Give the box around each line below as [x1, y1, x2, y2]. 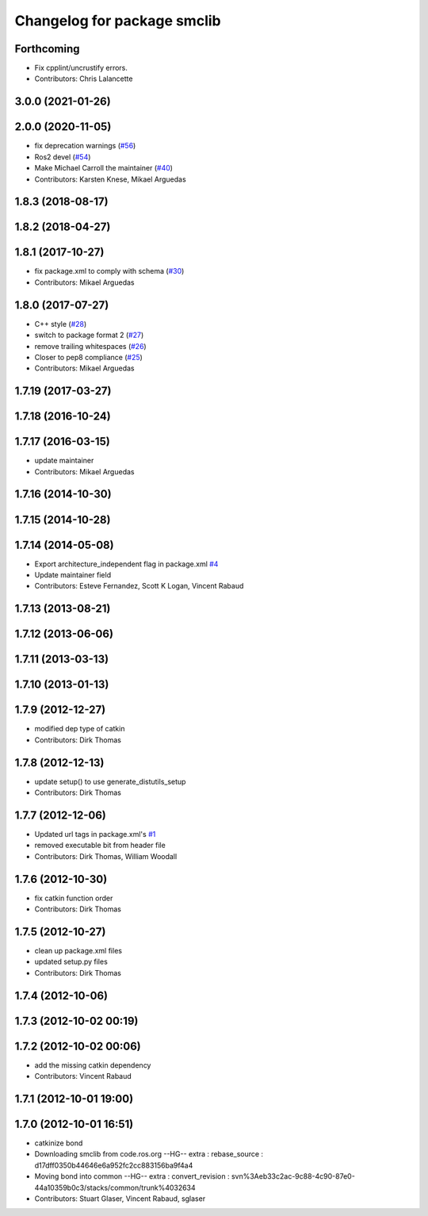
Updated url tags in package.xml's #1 [34, 829, 156, 838]
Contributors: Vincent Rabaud [34, 1072, 132, 1081]
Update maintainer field [34, 570, 111, 579]
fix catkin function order [34, 893, 113, 903]
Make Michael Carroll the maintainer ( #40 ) [34, 163, 174, 173]
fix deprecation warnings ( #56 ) [34, 141, 136, 151]
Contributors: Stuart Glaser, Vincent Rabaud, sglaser [34, 1194, 206, 1203]
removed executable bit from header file [34, 841, 166, 850]
